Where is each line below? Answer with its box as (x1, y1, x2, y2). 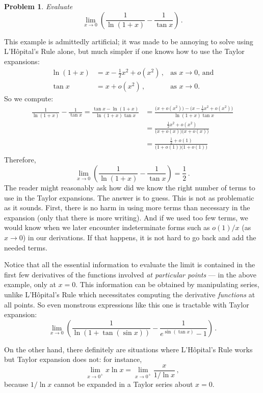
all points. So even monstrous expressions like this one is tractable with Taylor (4, 299, 249, 310)
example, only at (4, 279, 56, 290)
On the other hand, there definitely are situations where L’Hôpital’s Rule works (4, 344, 253, 354)
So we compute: (4, 93, 54, 104)
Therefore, (4, 154, 36, 165)
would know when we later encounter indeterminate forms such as (4, 222, 210, 233)
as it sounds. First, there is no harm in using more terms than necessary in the (4, 202, 250, 213)
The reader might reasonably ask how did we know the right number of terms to (4, 182, 255, 192)
